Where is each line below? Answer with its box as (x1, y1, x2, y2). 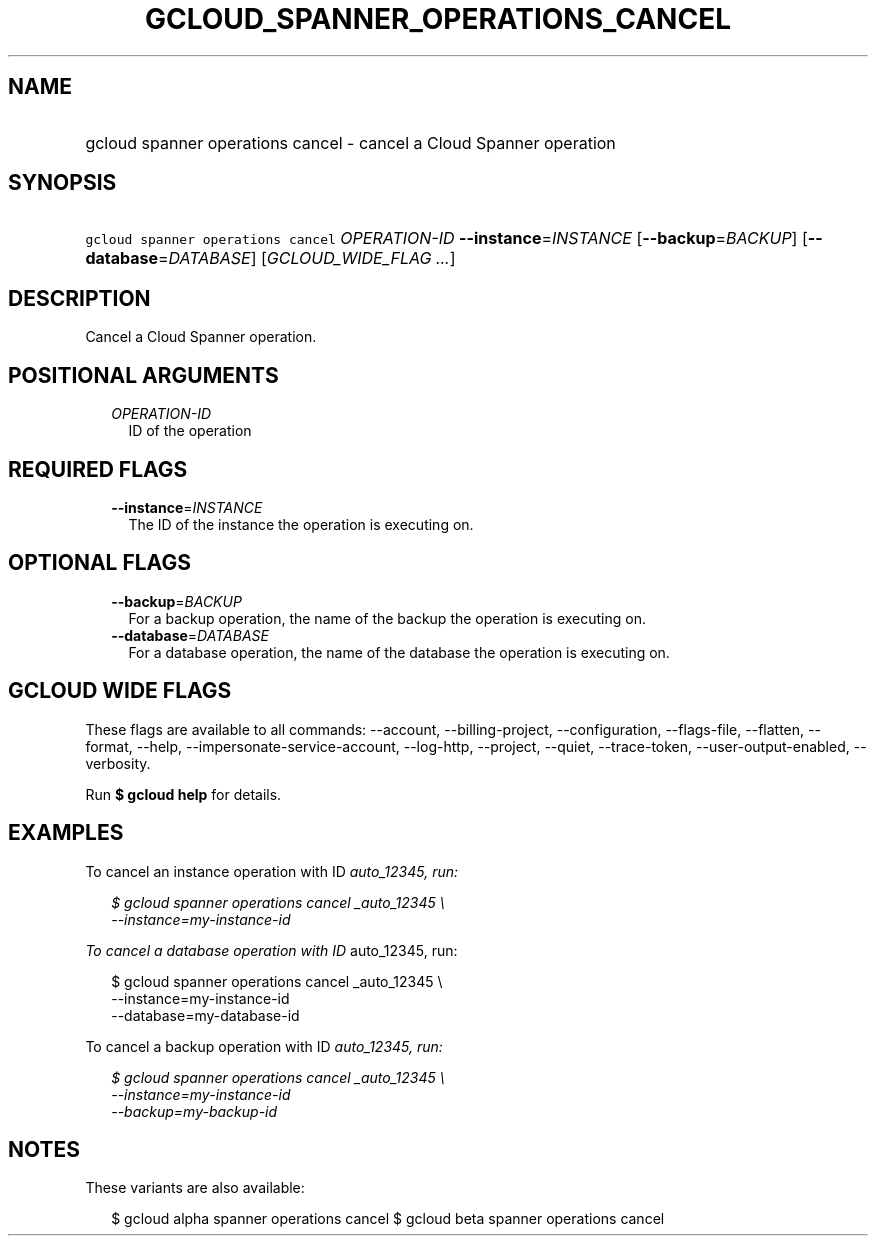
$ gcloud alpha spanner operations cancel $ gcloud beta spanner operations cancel (111, 1210, 665, 1228)
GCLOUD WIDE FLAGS (8, 678, 232, 704)
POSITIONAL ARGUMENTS (8, 362, 279, 388)
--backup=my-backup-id (111, 1102, 278, 1120)
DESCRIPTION (8, 285, 151, 311)
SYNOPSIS (8, 170, 117, 196)
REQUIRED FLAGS (8, 456, 188, 482)
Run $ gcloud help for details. (85, 785, 282, 803)
